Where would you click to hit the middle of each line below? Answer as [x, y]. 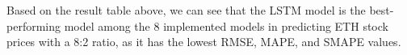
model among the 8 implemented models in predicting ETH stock [226, 25]
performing [34, 25]
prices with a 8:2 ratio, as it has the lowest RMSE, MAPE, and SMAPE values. [204, 42]
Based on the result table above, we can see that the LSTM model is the [186, 10]
